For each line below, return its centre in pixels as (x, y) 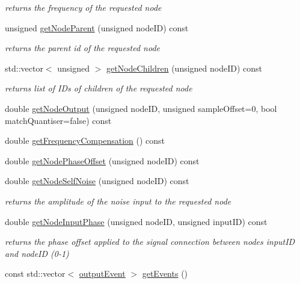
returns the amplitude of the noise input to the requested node (118, 201)
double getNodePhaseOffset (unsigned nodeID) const (102, 160)
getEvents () (165, 273)
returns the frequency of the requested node (83, 7)
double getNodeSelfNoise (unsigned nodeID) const (97, 181)
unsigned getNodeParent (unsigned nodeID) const (97, 27)
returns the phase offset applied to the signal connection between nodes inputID (150, 242)
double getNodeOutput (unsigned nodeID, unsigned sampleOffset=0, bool (141, 108)
